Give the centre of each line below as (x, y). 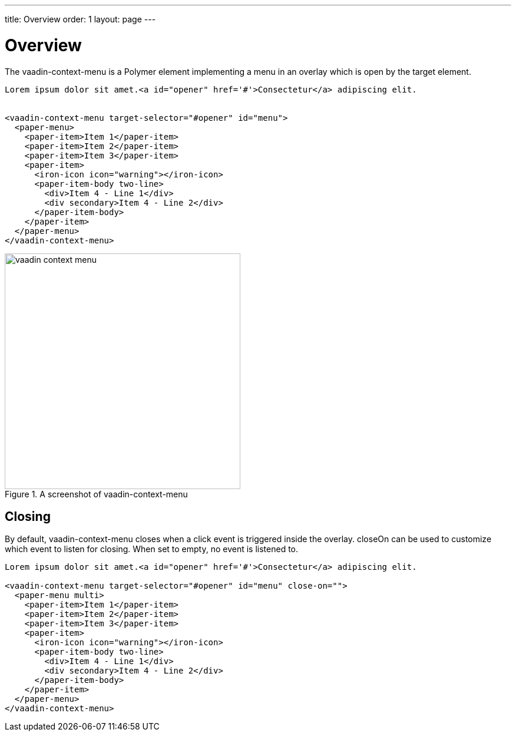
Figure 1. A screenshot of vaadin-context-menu (96, 494)
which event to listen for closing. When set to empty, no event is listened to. (152, 549)
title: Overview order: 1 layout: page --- (80, 19)
